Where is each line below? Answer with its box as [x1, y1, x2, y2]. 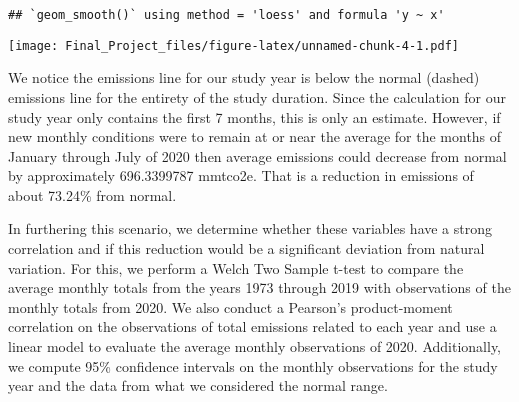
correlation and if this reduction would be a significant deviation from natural [8, 238, 485, 259]
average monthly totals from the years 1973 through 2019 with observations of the [8, 277, 511, 298]
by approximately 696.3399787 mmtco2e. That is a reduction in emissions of [8, 165, 474, 186]
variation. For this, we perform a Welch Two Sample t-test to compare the [8, 257, 464, 278]
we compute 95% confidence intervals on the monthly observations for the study [8, 355, 498, 376]
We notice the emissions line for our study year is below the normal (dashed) [8, 67, 480, 88]
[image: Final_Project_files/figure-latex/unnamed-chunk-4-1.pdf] [8, 38, 460, 53]
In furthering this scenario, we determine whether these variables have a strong [8, 218, 493, 239]
